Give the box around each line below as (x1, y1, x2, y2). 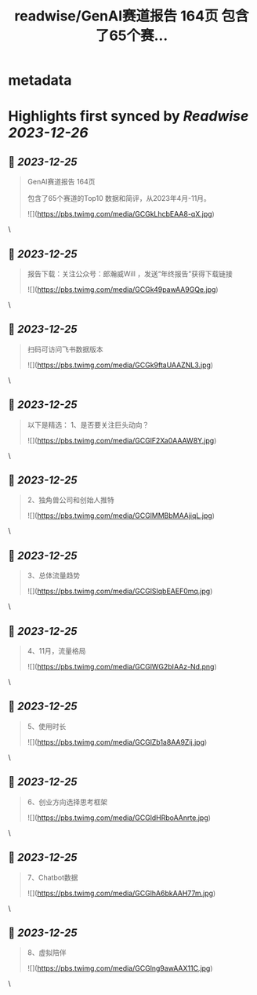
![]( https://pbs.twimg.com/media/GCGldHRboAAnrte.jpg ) (27, 813, 212, 822)
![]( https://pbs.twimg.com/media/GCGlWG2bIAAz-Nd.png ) (27, 662, 217, 672)
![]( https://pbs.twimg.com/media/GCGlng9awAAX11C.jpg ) (27, 964, 213, 973)
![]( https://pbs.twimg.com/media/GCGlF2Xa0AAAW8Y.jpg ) (27, 436, 217, 445)
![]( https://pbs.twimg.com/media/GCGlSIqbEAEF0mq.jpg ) (27, 586, 213, 596)
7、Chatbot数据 (27, 873, 78, 882)
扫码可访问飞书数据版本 (27, 344, 103, 354)
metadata (8, 71, 72, 89)
